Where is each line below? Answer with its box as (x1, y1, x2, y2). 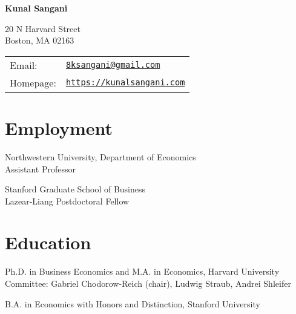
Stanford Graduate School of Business (5, 183, 146, 195)
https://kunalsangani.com (65, 77, 185, 88)
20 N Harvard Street (5, 22, 81, 34)
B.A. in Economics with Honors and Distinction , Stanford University (5, 297, 260, 310)
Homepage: (10, 75, 56, 90)
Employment (5, 115, 113, 140)
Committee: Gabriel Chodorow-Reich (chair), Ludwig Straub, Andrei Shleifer (5, 277, 291, 289)
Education (5, 230, 91, 255)
